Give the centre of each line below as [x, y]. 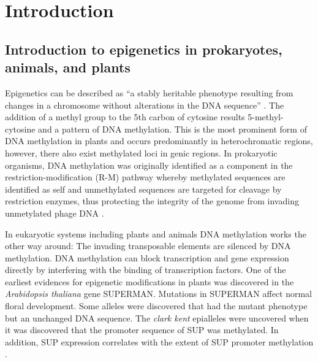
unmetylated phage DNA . [55, 213]
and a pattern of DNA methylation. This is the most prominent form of [172, 129]
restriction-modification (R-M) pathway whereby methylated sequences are [145, 177]
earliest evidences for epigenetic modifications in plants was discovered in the [150, 281]
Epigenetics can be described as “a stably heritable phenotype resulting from [149, 92]
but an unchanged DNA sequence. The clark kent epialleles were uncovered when [157, 318]
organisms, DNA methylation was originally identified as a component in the [149, 165]
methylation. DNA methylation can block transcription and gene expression [147, 257]
